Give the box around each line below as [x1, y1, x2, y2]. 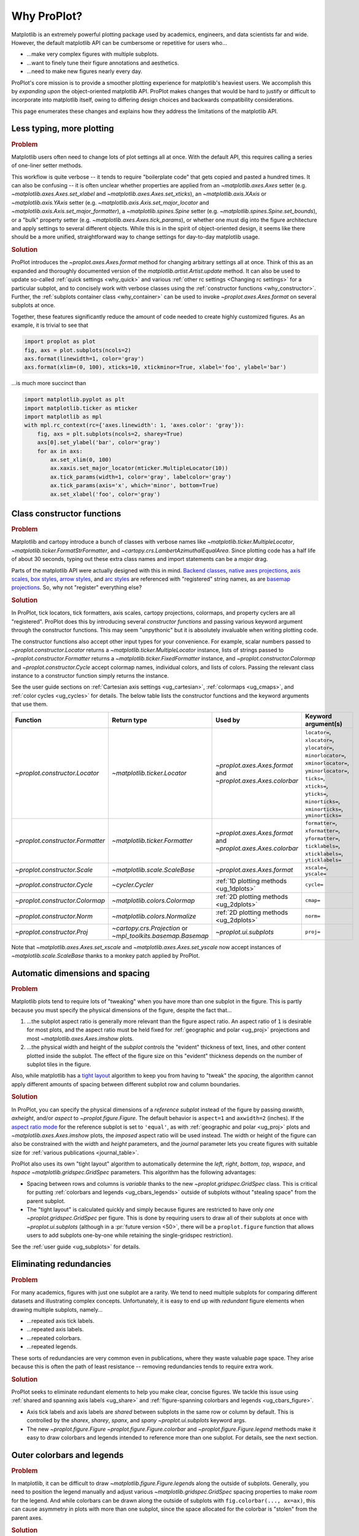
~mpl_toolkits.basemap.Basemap [112, 931, 209, 940]
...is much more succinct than [11, 380, 87, 387]
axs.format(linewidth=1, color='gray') [24, 355, 144, 362]
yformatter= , [304, 833, 341, 842]
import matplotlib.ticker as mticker [24, 404, 138, 412]
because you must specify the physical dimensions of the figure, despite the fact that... [11, 1006, 233, 1014]
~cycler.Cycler [112, 880, 153, 889]
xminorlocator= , [304, 758, 350, 767]
